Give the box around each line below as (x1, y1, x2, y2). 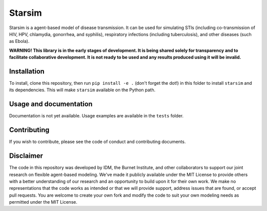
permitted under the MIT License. (9, 199, 78, 205)
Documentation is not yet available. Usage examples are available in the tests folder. (9, 113, 184, 119)
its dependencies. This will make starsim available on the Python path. (9, 87, 156, 93)
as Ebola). (9, 38, 30, 44)
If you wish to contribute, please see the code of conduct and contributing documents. (9, 139, 186, 145)
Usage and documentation (9, 100, 93, 108)
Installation (9, 67, 44, 75)
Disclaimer (9, 152, 43, 160)
